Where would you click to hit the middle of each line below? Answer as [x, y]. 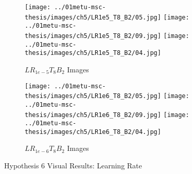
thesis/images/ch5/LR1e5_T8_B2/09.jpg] [93, 36]
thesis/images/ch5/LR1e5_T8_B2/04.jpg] [93, 53]
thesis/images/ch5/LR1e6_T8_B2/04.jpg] [93, 132]
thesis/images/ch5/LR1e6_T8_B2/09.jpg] [93, 115]
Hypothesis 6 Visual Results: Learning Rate [73, 166]
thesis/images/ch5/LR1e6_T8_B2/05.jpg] [93, 96]
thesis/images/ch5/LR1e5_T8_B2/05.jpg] [93, 17]
